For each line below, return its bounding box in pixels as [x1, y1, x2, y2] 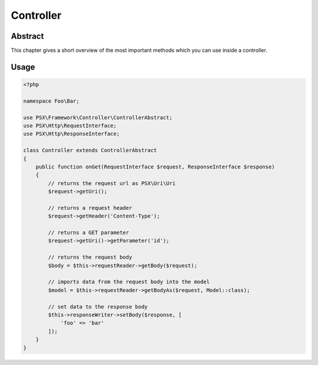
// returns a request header [48, 205, 132, 211]
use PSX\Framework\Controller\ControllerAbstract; [23, 114, 173, 120]
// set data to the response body [48, 303, 148, 310]
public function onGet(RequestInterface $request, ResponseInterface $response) [35, 163, 275, 170]
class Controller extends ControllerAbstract [23, 147, 157, 154]
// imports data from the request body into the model [48, 279, 210, 285]
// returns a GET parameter [48, 229, 130, 236]
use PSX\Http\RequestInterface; [23, 122, 117, 129]
